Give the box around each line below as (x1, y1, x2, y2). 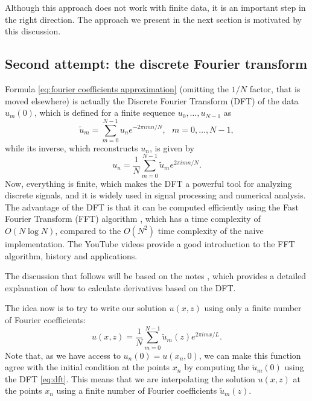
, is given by (149, 141, 194, 154)
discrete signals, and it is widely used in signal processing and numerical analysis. (5, 189, 306, 201)
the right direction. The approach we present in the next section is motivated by (5, 13, 302, 25)
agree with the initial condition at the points (5, 361, 170, 373)
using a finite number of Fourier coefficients (56, 384, 217, 397)
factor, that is (249, 82, 301, 95)
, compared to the (55, 224, 121, 236)
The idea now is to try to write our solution (5, 302, 167, 314)
